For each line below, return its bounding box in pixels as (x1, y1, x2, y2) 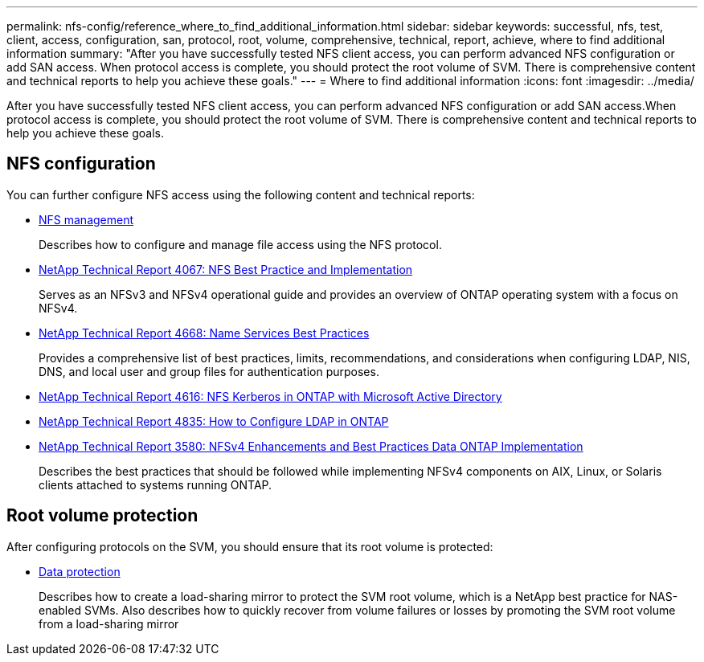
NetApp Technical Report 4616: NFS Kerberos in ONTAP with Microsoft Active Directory (39, 389, 502, 403)
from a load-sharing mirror (39, 616, 179, 631)
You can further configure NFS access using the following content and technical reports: (6, 187, 475, 202)
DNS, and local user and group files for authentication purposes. (39, 364, 379, 378)
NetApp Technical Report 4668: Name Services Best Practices (39, 325, 370, 340)
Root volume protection (6, 505, 199, 526)
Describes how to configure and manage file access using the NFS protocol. (39, 237, 442, 251)
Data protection (39, 564, 121, 578)
